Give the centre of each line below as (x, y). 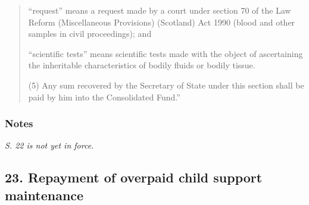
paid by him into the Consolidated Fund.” (104, 97)
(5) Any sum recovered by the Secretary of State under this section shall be (166, 85)
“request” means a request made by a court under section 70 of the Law (160, 10)
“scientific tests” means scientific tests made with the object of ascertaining (166, 53)
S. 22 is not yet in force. (49, 145)
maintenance (44, 195)
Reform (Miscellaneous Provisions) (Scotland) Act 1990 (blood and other (162, 22)
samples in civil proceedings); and (90, 34)
